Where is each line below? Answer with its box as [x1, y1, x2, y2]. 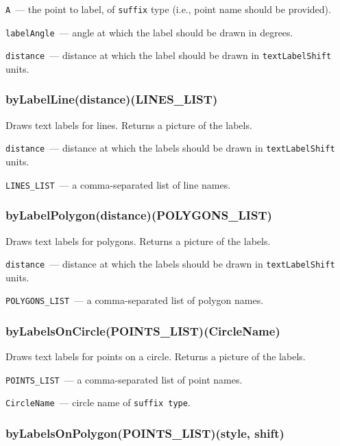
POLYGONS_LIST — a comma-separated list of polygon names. [5, 293, 264, 307]
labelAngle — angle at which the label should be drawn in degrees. [5, 25, 293, 39]
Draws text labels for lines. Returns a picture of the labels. [5, 117, 252, 132]
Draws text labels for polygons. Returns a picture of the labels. [5, 233, 271, 248]
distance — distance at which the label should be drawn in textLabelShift [5, 48, 332, 62]
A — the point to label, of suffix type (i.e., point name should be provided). [5, 2, 331, 16]
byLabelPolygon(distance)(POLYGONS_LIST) [5, 207, 272, 224]
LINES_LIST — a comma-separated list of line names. [5, 177, 231, 191]
